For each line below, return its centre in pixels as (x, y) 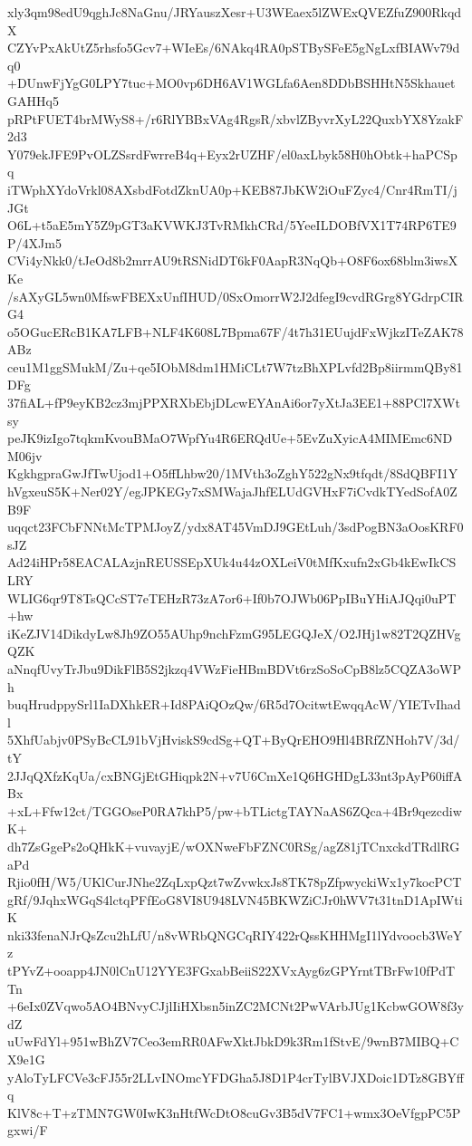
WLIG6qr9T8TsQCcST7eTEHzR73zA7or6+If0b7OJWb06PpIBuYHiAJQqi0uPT (232, 597)
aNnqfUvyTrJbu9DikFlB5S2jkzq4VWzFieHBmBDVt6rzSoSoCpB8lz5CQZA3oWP (235, 668)
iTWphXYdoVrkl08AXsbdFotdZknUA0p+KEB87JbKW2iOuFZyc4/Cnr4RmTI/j (232, 189)
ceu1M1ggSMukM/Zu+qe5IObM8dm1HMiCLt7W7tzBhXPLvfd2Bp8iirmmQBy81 (235, 366)
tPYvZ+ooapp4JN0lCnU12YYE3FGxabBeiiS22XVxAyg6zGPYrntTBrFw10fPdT (231, 971)
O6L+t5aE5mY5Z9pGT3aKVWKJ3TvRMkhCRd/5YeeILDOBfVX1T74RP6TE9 (232, 225)
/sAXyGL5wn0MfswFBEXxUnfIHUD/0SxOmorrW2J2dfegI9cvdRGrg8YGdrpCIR (236, 296)
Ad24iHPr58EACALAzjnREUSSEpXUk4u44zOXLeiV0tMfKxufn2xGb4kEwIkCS (232, 562)
